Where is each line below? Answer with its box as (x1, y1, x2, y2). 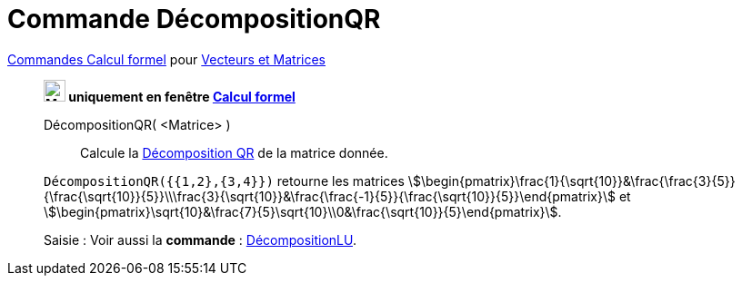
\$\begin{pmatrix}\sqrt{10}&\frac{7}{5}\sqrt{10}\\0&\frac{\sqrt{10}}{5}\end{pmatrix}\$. (44, 203, 562, 220)
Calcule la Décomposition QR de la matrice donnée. (80, 144, 388, 161)
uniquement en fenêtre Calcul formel (68, 88, 296, 104)
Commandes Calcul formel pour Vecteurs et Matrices (7, 51, 326, 67)
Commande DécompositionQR (7, 4, 381, 34)
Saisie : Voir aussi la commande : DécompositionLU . (44, 231, 357, 248)
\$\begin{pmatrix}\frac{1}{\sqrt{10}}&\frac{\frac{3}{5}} (407, 172, 736, 189)
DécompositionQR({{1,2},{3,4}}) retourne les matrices (44, 172, 405, 189)
